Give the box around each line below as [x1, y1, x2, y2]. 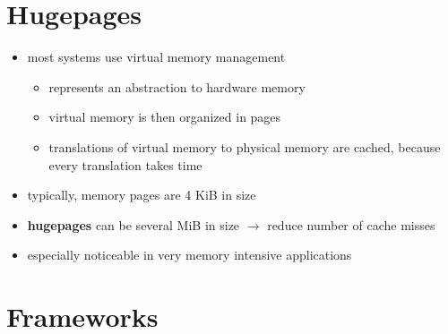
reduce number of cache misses [267, 215, 435, 234]
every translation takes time [48, 155, 202, 174]
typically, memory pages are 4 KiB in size [27, 185, 256, 204]
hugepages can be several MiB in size [27, 215, 240, 234]
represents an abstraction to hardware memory [48, 77, 306, 96]
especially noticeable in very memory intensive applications [27, 245, 352, 264]
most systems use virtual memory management [27, 47, 286, 66]
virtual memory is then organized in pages [48, 107, 281, 126]
